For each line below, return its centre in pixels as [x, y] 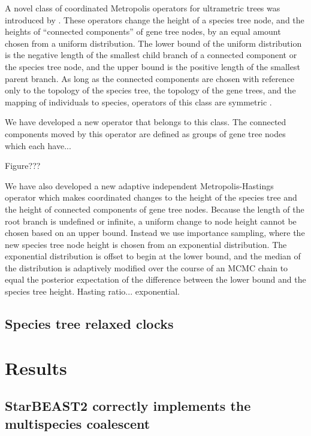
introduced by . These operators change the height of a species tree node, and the [155, 19]
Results [36, 367]
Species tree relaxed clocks [89, 324]
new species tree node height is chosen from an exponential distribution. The [146, 244]
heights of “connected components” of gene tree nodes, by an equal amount [143, 31]
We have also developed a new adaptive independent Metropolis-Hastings [139, 185]
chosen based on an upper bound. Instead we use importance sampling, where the [155, 233]
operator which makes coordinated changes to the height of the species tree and [151, 197]
